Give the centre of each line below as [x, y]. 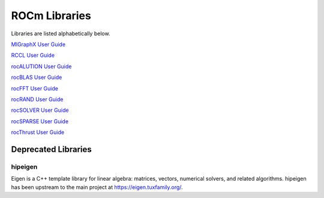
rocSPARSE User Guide [40, 121]
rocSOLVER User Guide [40, 110]
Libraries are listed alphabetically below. [61, 33]
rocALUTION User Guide [41, 66]
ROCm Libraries [51, 16]
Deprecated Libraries [52, 149]
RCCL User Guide [33, 55]
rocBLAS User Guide [37, 77]
